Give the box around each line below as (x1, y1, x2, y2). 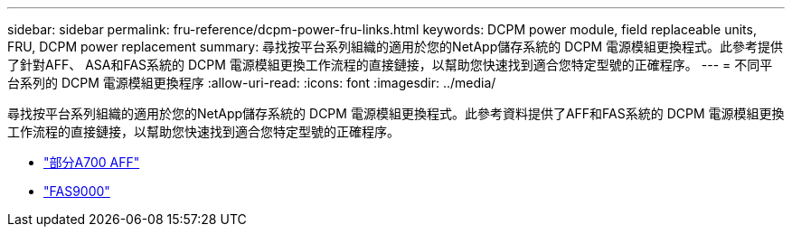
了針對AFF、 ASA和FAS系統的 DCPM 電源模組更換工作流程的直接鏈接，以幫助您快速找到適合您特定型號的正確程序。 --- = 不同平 (7, 57, 773, 72)
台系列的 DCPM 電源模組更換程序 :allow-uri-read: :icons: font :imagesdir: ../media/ (7, 75, 496, 90)
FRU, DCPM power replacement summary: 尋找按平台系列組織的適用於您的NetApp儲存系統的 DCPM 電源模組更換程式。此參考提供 (7, 39, 784, 54)
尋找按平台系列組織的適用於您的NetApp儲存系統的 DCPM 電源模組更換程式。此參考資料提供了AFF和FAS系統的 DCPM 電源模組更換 (7, 106, 785, 121)
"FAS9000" (43, 183, 110, 199)
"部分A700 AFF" (43, 154, 140, 170)
